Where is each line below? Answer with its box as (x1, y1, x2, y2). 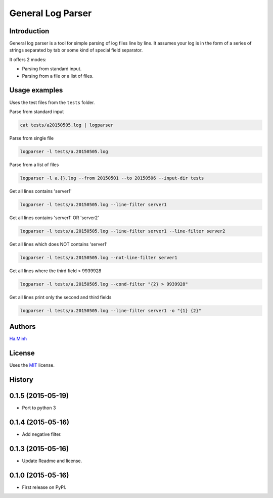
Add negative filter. (22, 431, 62, 437)
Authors (9, 322, 36, 331)
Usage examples (9, 86, 63, 94)
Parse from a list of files (9, 162, 59, 168)
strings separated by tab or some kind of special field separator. (9, 47, 143, 53)
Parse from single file (9, 135, 54, 141)
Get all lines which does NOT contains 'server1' (9, 241, 108, 247)
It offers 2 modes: (9, 56, 47, 63)
